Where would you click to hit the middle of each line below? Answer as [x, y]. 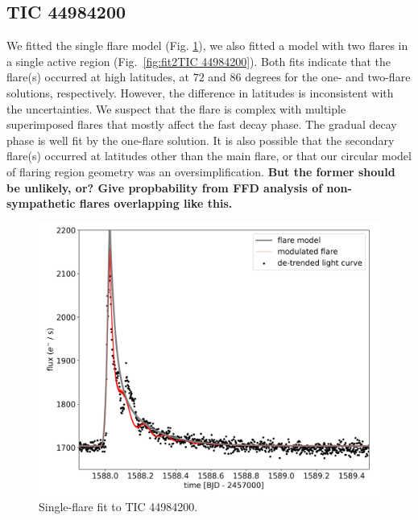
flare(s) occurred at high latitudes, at [98, 77]
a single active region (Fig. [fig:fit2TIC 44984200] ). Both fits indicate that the [199, 61]
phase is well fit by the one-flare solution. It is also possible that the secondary [201, 140]
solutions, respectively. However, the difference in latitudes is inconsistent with [200, 92]
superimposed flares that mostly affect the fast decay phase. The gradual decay [202, 124]
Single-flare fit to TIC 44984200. [118, 507]
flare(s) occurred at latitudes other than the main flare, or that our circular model [209, 156]
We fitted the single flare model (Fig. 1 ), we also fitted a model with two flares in [207, 45]
